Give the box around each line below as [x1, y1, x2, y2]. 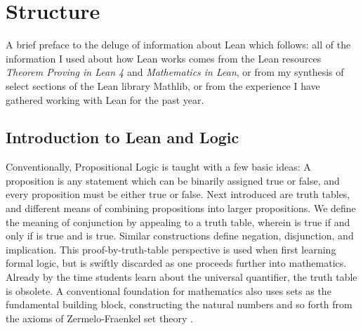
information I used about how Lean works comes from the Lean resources [6, 51, 322, 65]
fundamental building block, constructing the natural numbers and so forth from [6, 297, 352, 312]
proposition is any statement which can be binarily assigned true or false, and [6, 173, 340, 187]
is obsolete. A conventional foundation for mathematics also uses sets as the [6, 283, 331, 298]
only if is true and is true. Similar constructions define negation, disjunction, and [6, 228, 354, 243]
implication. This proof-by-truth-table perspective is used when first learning [6, 242, 336, 256]
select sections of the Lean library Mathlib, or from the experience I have [6, 78, 320, 93]
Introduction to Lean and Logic [6, 126, 239, 148]
